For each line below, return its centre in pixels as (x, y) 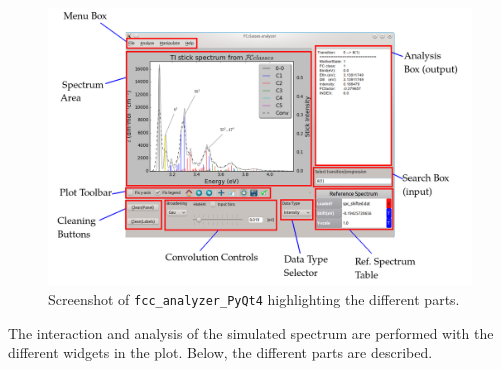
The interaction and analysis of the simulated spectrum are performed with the (251, 332)
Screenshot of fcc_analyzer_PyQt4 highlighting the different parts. (254, 299)
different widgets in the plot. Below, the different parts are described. (220, 352)
